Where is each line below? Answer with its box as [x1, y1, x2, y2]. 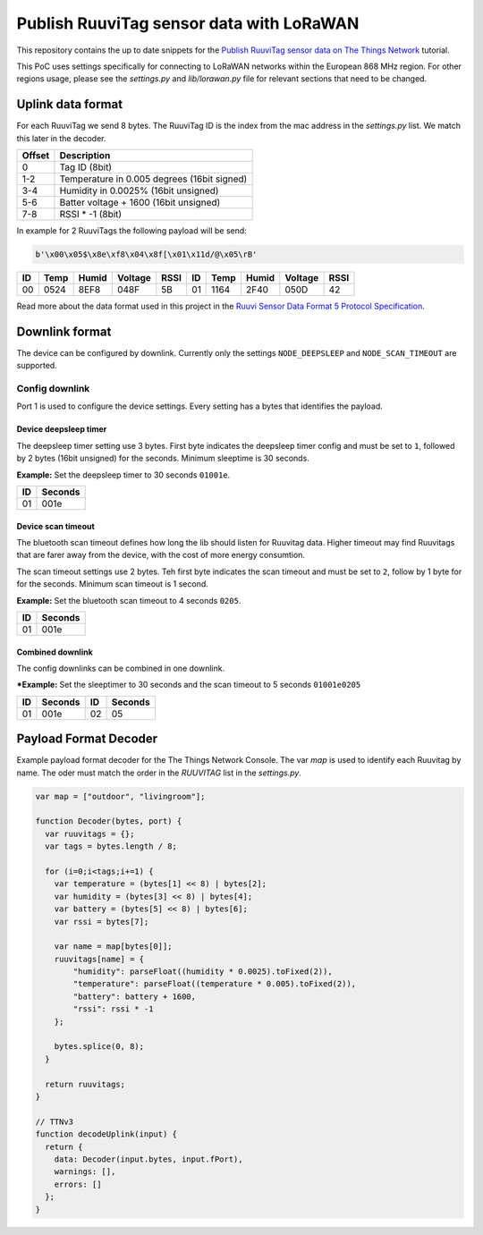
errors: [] [54, 1179, 102, 1189]
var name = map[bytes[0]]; [54, 942, 174, 952]
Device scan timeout [16, 520, 96, 531]
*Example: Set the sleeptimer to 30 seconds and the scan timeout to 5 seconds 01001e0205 [16, 680, 361, 690]
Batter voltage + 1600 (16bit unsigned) [59, 197, 221, 209]
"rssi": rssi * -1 [72, 1004, 154, 1014]
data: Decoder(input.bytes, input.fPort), [54, 1154, 243, 1164]
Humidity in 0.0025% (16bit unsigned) [59, 184, 219, 197]
